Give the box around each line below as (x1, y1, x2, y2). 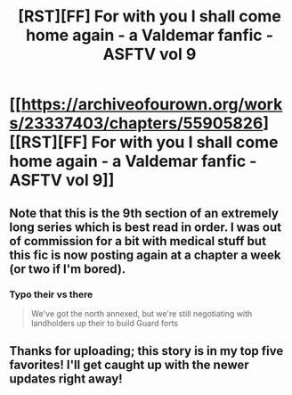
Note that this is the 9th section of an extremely (9, 205, 279, 220)
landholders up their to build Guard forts (30, 317, 179, 328)
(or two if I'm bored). (9, 261, 126, 276)
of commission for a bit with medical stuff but (9, 234, 267, 249)
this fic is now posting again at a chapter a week (9, 247, 282, 262)
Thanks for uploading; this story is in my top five (9, 343, 284, 358)
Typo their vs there (9, 288, 93, 300)
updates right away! (9, 372, 123, 387)
